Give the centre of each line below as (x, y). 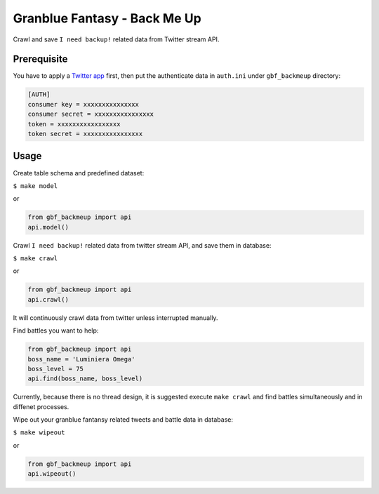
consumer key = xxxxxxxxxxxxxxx (84, 104)
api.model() (48, 227)
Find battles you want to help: (56, 331)
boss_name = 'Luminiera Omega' (82, 359)
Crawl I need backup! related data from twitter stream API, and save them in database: (142, 245)
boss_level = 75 (56, 369)
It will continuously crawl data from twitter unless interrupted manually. (115, 318)
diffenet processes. (41, 406)
